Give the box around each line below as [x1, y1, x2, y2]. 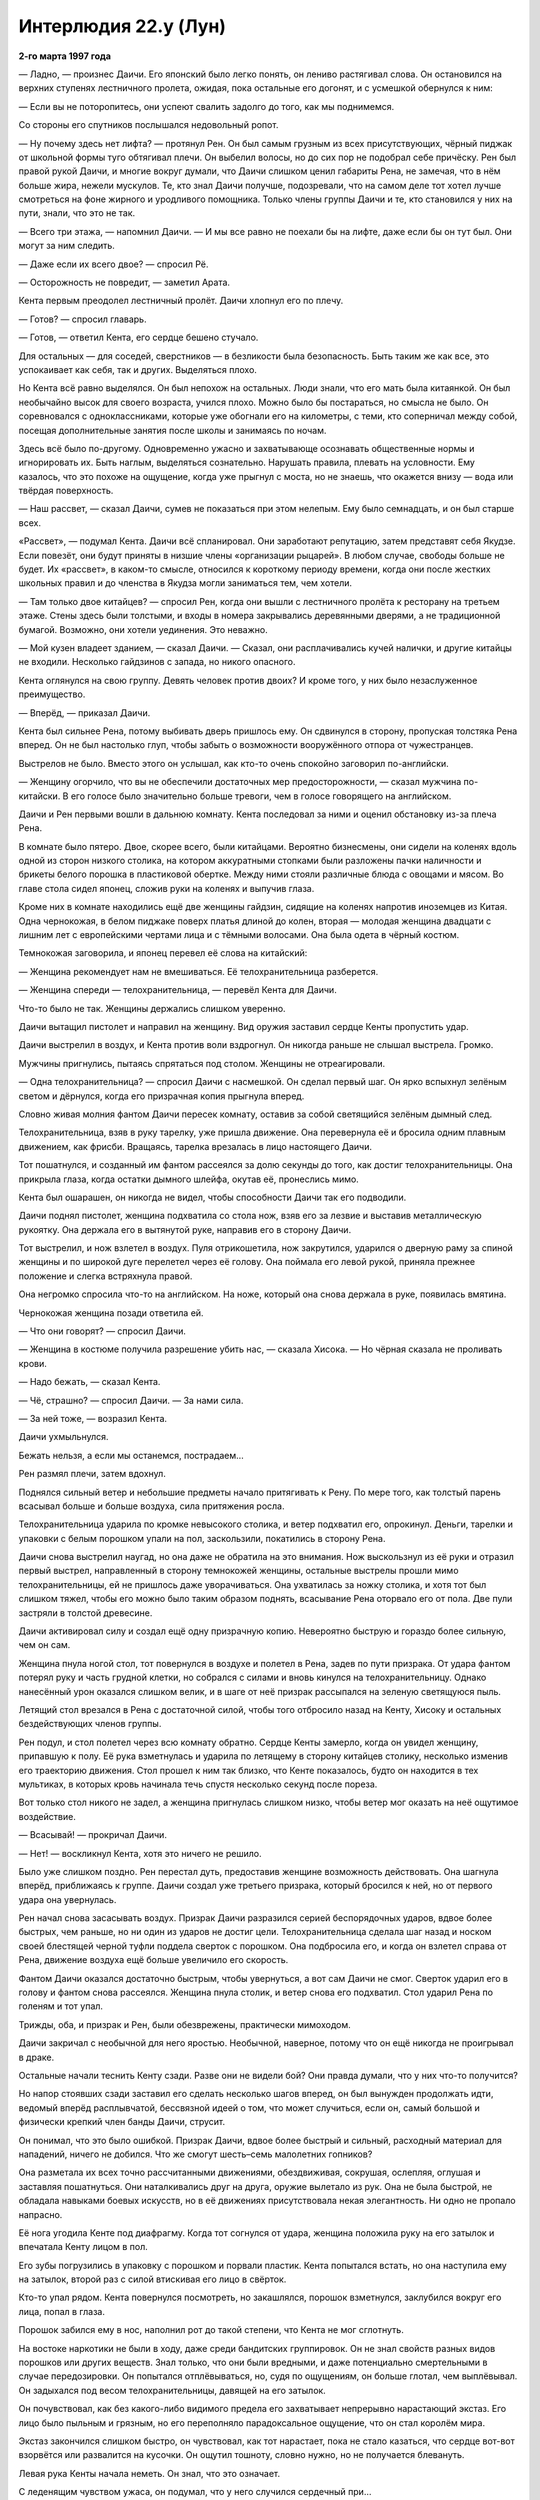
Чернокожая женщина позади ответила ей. [18, 1306, 204, 1319]
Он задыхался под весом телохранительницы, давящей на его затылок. [18, 2384, 327, 2396]
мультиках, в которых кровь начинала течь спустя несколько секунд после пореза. [18, 1778, 378, 1790]
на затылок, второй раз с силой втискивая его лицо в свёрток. [18, 2273, 287, 2285]
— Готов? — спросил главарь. [18, 313, 147, 325]
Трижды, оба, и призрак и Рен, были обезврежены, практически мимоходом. [18, 2018, 352, 2030]
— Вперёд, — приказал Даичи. [18, 706, 151, 719]
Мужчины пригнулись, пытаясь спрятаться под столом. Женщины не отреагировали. [18, 1057, 386, 1069]
